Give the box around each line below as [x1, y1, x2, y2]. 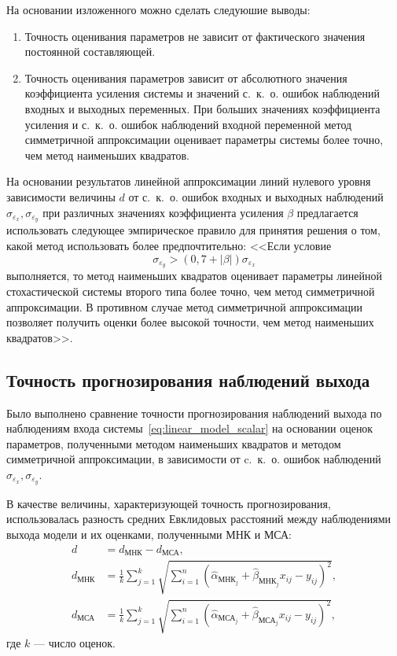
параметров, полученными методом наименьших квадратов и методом [6, 435, 341, 451]
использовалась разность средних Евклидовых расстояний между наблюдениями [6, 510, 391, 527]
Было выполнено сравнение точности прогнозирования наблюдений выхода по [6, 404, 382, 421]
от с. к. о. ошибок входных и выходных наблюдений [128, 188, 384, 205]
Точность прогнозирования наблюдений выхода [6, 367, 370, 392]
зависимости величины [6, 188, 116, 205]
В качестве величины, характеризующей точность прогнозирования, [6, 495, 331, 511]
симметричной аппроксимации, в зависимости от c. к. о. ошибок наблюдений [6, 451, 381, 467]
